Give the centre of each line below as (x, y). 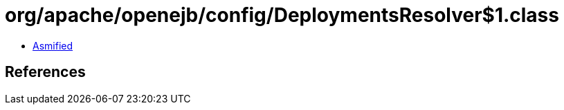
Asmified (53, 45)
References (45, 72)
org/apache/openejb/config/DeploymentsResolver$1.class (282, 15)
